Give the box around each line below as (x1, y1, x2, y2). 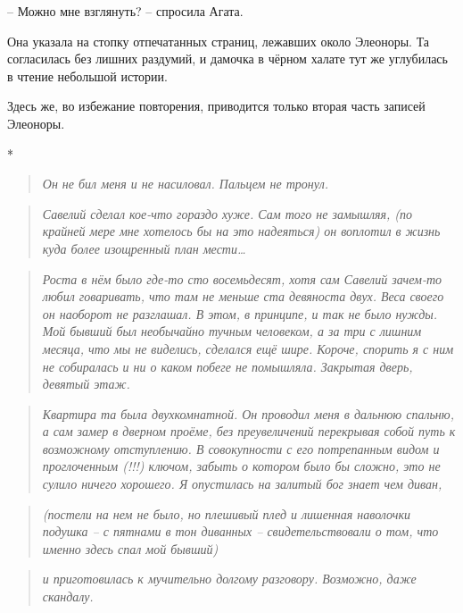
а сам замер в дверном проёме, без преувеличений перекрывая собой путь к (42, 422, 456, 441)
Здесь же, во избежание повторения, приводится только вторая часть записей (7, 97, 426, 115)
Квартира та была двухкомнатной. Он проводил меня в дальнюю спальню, (42, 404, 454, 423)
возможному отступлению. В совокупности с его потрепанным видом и (42, 439, 440, 458)
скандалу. (42, 587, 94, 606)
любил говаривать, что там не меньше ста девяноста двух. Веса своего (42, 287, 444, 306)
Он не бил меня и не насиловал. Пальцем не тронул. (42, 174, 329, 193)
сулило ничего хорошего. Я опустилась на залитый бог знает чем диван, (42, 474, 442, 493)
